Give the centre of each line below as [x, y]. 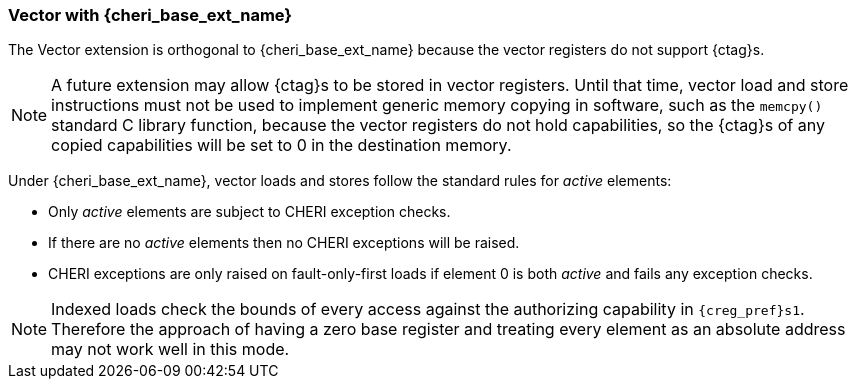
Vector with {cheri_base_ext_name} [150, 15]
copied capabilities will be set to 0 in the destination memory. [281, 145]
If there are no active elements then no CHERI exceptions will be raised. [284, 243]
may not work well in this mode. [170, 349]
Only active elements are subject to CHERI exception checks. [249, 212]
